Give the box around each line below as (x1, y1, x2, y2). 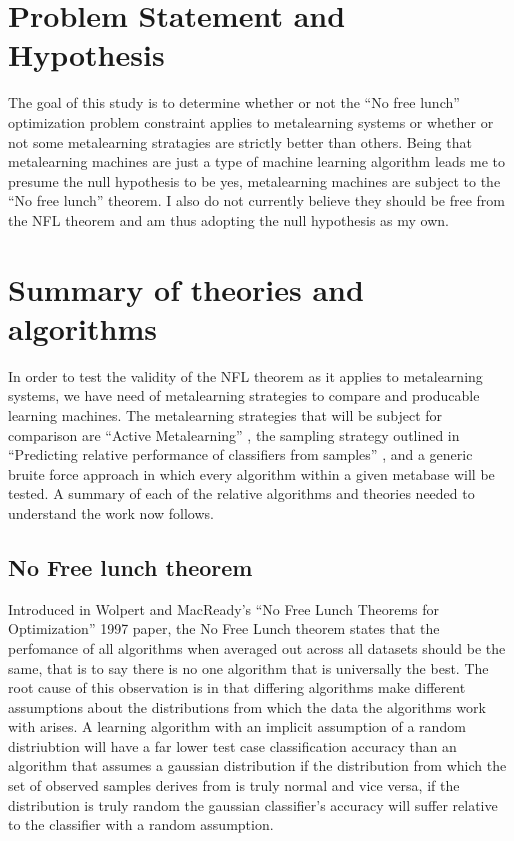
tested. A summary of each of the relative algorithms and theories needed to (8, 483, 475, 504)
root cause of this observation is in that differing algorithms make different (8, 677, 466, 698)
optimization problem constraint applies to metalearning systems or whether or (8, 111, 494, 132)
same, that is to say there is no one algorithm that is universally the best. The (8, 657, 489, 678)
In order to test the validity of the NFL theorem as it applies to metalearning (8, 365, 483, 386)
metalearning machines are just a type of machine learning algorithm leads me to (8, 151, 505, 172)
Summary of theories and (8, 268, 364, 309)
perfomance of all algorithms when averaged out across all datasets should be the (8, 637, 506, 658)
